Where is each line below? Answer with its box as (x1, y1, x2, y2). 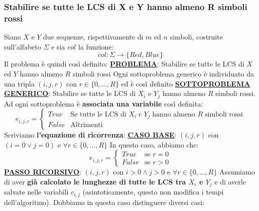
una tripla (4, 78, 35, 88)
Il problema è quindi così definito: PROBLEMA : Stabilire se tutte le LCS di (4, 58, 244, 69)
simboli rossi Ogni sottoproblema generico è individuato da (73, 68, 254, 78)
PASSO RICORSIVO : (4, 166, 81, 177)
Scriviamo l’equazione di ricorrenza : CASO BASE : (4, 129, 177, 140)
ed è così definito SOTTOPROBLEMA (121, 78, 250, 88)
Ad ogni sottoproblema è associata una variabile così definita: (4, 98, 203, 108)
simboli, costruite (170, 31, 223, 42)
